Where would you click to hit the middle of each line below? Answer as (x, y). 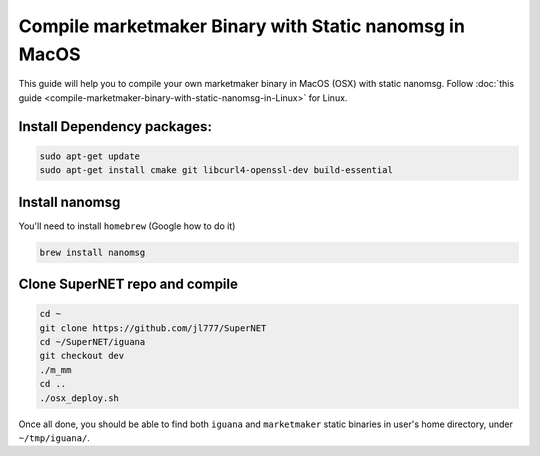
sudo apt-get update (89, 156)
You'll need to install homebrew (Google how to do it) (127, 226)
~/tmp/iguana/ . (54, 437)
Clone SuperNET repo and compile (128, 284)
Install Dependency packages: (115, 126)
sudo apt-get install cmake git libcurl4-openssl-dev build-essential (216, 170)
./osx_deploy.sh (79, 398)
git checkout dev (82, 356)
